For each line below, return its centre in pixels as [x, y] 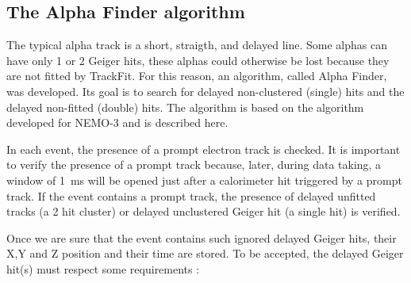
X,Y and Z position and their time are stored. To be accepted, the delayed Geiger [205, 253]
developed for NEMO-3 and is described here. [117, 122]
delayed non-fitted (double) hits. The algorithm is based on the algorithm [185, 107]
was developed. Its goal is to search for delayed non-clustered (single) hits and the [205, 91]
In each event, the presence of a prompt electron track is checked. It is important [204, 149]
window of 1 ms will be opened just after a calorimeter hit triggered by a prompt [204, 180]
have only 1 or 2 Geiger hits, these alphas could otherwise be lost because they [198, 60]
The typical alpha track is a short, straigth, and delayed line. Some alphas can [197, 45]
